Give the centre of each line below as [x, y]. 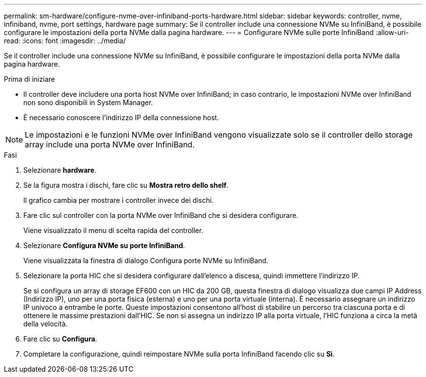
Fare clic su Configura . [60, 339]
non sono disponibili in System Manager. [88, 102]
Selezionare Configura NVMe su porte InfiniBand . [104, 245]
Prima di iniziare [29, 79]
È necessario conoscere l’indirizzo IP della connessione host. [121, 117]
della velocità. [45, 324]
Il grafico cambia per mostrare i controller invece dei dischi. [119, 200]
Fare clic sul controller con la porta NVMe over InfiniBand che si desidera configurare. [161, 215]
